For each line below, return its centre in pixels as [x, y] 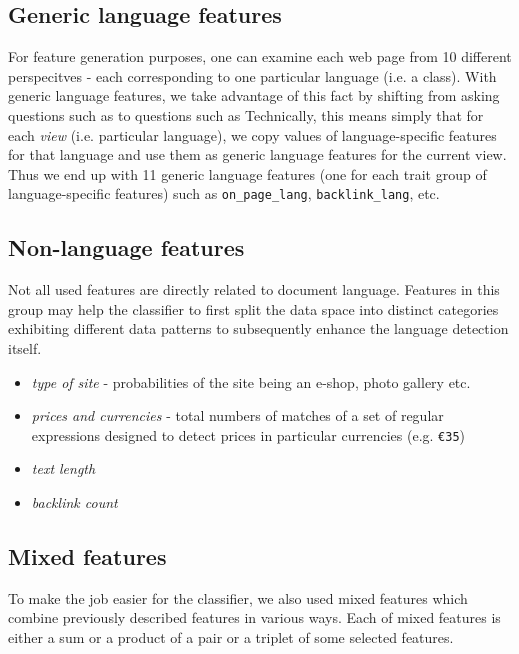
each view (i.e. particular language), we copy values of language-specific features [252, 134]
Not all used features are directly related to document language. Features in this [254, 289]
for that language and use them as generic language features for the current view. [257, 154]
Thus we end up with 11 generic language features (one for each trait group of [247, 173]
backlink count [74, 502]
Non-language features [126, 247]
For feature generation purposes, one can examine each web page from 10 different [260, 56]
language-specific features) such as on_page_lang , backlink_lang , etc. [224, 193]
